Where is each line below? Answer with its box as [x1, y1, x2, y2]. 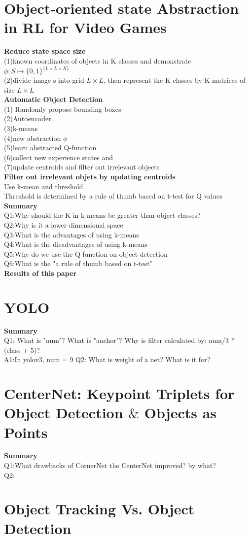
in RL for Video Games [4, 17, 167, 37]
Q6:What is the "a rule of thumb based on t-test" [4, 258, 152, 269]
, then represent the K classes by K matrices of [104, 75, 246, 85]
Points [4, 422, 48, 442]
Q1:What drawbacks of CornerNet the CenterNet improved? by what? [4, 460, 216, 471]
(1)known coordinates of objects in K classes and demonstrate [4, 55, 191, 66]
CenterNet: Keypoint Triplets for [4, 383, 235, 403]
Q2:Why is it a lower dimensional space [4, 219, 123, 230]
